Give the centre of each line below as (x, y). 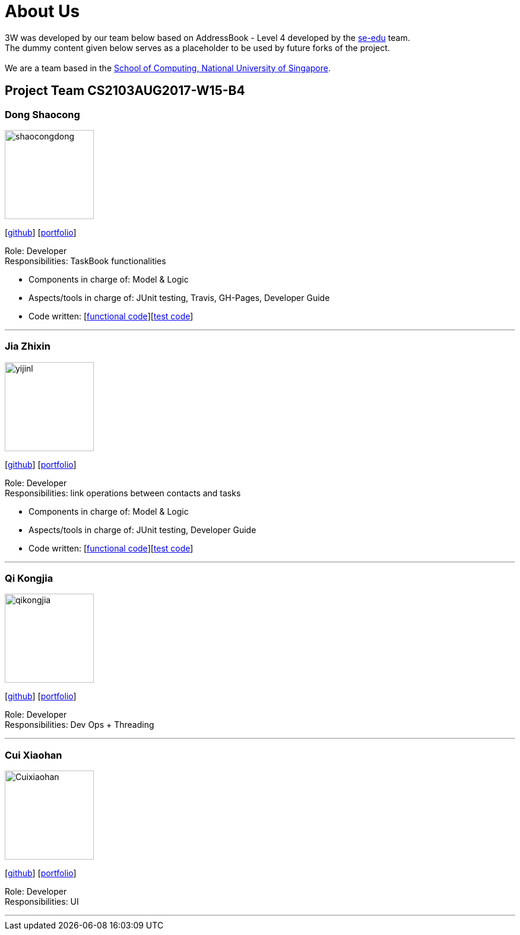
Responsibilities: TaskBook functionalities (85, 261)
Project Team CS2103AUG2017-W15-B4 (125, 91)
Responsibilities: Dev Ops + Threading (80, 725)
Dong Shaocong (42, 114)
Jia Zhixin (28, 346)
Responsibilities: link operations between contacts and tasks (123, 493)
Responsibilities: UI (42, 902)
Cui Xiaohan (34, 755)
